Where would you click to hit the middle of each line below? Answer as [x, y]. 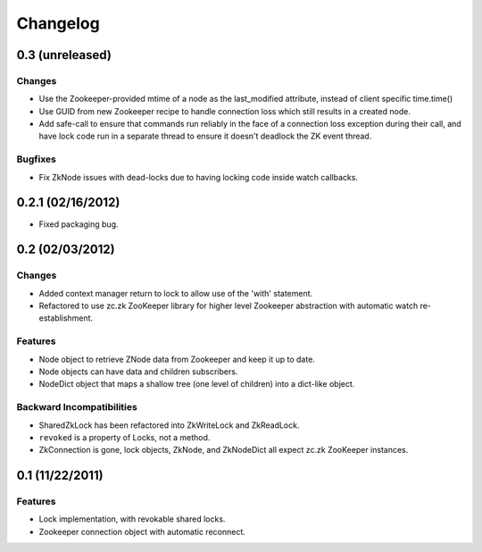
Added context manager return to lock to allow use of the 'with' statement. [176, 293]
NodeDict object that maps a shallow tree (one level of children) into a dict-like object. [197, 384]
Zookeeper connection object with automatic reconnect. [142, 531]
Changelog [58, 23]
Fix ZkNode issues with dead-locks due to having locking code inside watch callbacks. [199, 177]
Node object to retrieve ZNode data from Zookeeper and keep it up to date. [177, 359]
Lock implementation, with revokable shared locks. [132, 519]
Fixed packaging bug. [79, 224]
